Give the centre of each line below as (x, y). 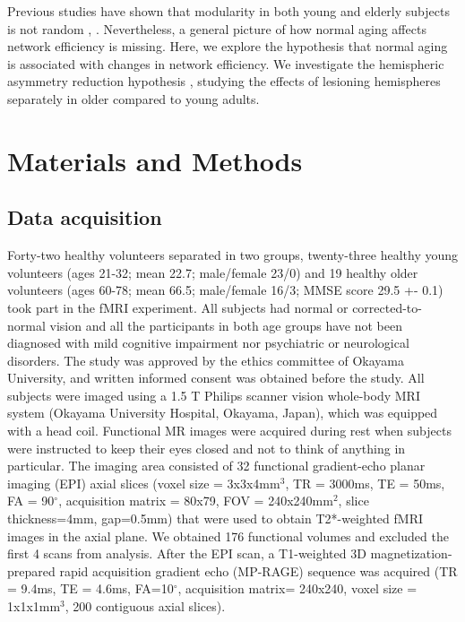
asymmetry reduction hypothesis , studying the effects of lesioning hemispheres (224, 81)
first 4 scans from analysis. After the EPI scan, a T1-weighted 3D (187, 553)
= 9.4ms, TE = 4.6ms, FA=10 (90, 588)
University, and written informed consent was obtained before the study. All (216, 378)
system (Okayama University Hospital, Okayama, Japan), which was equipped (223, 413)
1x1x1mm (34, 606)
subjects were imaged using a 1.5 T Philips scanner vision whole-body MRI (214, 395)
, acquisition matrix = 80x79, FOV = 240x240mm (196, 501)
